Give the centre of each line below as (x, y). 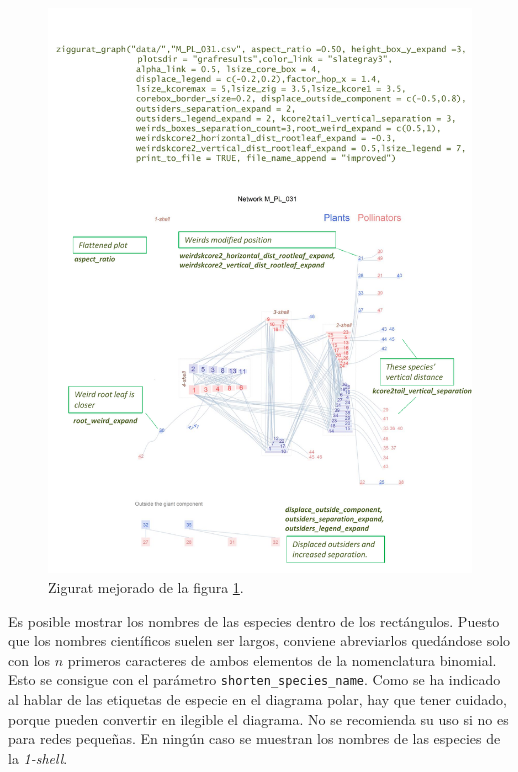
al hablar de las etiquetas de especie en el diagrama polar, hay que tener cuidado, (257, 698)
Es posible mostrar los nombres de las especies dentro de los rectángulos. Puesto (254, 620)
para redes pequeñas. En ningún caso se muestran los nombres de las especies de (254, 738)
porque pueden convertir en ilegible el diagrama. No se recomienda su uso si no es (258, 718)
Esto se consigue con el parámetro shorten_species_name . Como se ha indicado (254, 679)
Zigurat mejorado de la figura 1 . (146, 586)
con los (29, 659)
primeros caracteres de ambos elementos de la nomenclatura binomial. (282, 659)
